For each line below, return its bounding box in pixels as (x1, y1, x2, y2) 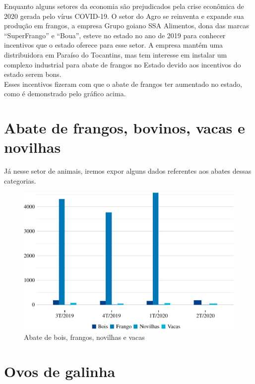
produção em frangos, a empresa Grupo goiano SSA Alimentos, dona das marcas (4, 20, 249, 31)
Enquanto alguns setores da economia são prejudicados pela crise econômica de (4, 1, 244, 11)
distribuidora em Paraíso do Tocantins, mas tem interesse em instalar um (4, 49, 227, 60)
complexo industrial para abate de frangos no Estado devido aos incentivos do (4, 59, 241, 69)
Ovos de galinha (4, 361, 116, 381)
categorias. (4, 175, 36, 186)
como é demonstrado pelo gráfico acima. (4, 88, 126, 99)
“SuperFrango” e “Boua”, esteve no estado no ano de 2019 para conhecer (4, 30, 226, 40)
